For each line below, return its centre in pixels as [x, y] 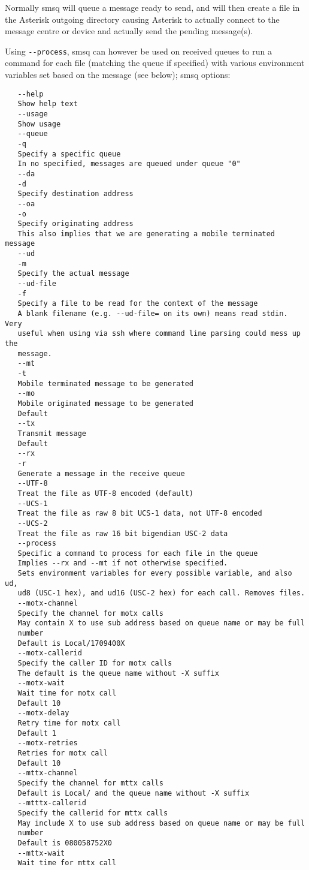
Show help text [48, 104]
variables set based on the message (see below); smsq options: [118, 75]
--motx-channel [48, 603]
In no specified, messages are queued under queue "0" [129, 164]
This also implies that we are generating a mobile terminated [146, 234]
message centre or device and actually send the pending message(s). [129, 31]
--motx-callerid [50, 653]
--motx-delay [43, 713]
